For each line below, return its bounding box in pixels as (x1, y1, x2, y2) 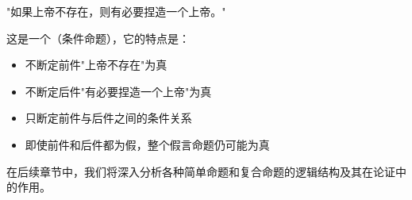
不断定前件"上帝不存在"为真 (25, 56, 167, 73)
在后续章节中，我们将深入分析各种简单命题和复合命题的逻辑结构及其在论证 (6, 163, 395, 179)
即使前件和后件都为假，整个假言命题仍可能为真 (25, 136, 270, 152)
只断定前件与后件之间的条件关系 (25, 110, 192, 126)
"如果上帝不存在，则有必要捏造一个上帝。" (6, 3, 226, 19)
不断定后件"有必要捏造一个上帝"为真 (25, 83, 212, 99)
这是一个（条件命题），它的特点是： (6, 29, 190, 46)
